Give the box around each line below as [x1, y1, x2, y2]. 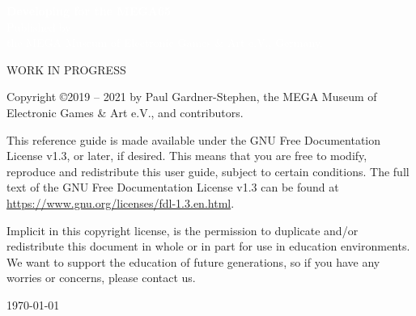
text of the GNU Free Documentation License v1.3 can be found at [6, 179, 339, 196]
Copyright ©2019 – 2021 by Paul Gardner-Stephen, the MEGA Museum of [6, 88, 377, 105]
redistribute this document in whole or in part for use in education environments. [6, 238, 410, 255]
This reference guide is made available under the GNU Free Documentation [6, 131, 380, 148]
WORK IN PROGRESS [6, 61, 126, 78]
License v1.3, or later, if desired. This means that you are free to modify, [6, 147, 367, 164]
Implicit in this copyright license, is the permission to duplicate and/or [6, 221, 359, 238]
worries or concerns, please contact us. [6, 269, 196, 286]
